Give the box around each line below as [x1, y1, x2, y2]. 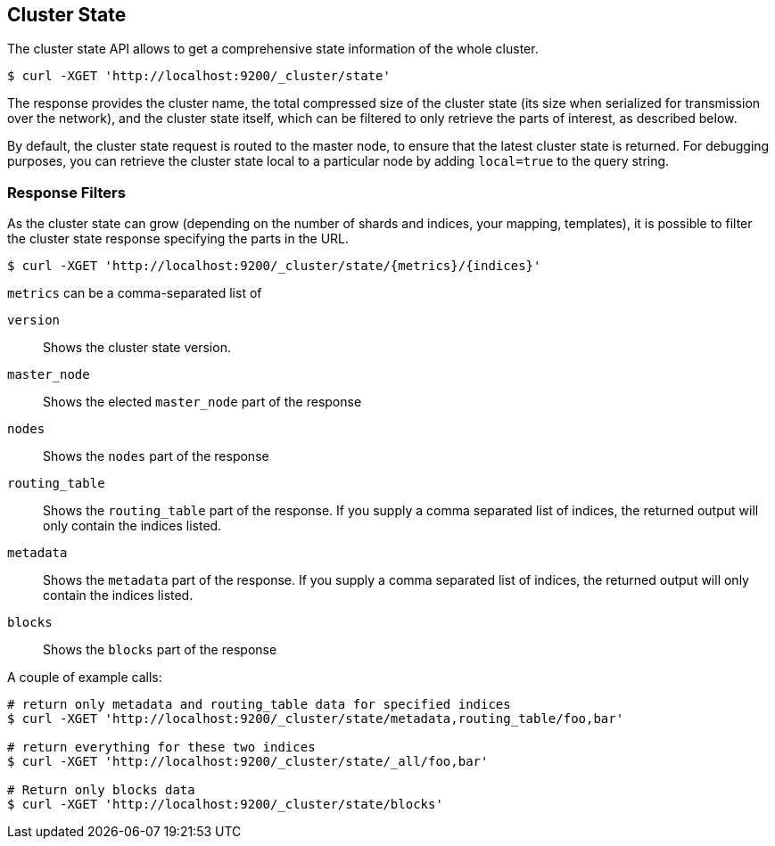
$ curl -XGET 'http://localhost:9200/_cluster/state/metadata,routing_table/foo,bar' [7, 711, 624, 727]
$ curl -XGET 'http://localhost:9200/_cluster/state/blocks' [7, 797, 443, 812]
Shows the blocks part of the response [43, 642, 277, 658]
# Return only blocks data [7, 783, 195, 798]
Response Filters [7, 183, 126, 201]
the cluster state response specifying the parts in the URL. [7, 231, 350, 247]
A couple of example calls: [7, 669, 162, 686]
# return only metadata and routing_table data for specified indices [7, 697, 511, 712]
